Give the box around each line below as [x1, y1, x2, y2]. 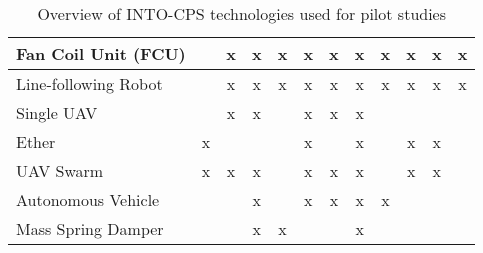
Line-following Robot [16, 72, 163, 95]
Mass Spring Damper [16, 217, 164, 240]
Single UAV [16, 101, 98, 124]
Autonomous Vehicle [16, 188, 160, 211]
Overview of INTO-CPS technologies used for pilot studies [37, 2, 447, 25]
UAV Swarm [16, 159, 104, 182]
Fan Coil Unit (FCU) [16, 42, 186, 65]
